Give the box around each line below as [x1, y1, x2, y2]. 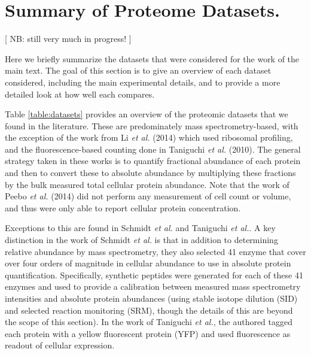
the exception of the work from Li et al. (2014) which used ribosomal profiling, [5, 131, 293, 144]
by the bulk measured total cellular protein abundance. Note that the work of [5, 178, 289, 190]
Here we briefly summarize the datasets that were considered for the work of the [5, 52, 300, 65]
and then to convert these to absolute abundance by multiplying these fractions [5, 166, 296, 179]
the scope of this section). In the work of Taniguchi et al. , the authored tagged [5, 315, 293, 328]
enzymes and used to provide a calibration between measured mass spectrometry [5, 280, 301, 293]
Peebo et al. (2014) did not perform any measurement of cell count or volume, [5, 190, 291, 202]
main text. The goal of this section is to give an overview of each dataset [5, 64, 272, 77]
